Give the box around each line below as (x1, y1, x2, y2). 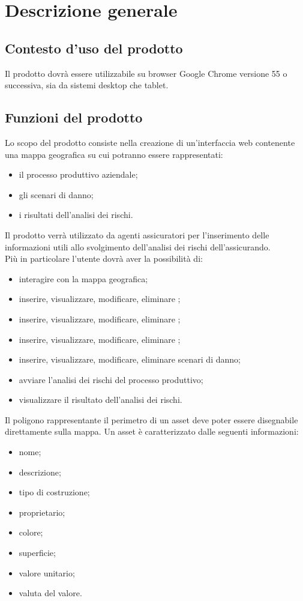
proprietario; (19, 506, 65, 518)
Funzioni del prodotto (5, 108, 143, 127)
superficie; (19, 546, 56, 559)
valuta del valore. (19, 587, 82, 599)
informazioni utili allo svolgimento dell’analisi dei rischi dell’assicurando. (5, 240, 271, 253)
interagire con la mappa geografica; (19, 272, 148, 285)
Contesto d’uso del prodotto (5, 38, 183, 57)
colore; (19, 526, 43, 539)
